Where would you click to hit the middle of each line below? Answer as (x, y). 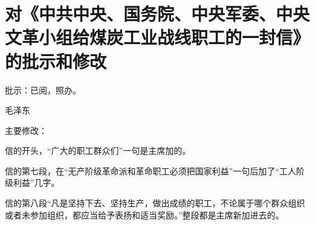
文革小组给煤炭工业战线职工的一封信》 (157, 37)
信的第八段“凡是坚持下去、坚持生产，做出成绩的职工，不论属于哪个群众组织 (155, 203)
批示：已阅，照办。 (43, 90)
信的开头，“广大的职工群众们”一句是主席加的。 (98, 151)
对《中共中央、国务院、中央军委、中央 (157, 14)
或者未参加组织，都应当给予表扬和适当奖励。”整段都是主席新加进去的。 (145, 214)
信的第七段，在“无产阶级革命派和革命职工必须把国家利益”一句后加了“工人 (151, 170)
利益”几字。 (36, 182)
